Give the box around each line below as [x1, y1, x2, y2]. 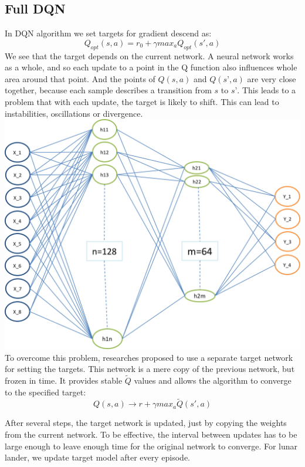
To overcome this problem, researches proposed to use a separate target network [5, 351, 293, 363]
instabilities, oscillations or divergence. [5, 107, 143, 119]
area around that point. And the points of [5, 72, 155, 84]
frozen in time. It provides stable [5, 374, 123, 386]
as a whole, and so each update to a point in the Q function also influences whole [5, 61, 297, 73]
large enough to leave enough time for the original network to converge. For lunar [5, 439, 298, 452]
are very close [247, 72, 296, 84]
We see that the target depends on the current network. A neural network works [5, 49, 294, 62]
